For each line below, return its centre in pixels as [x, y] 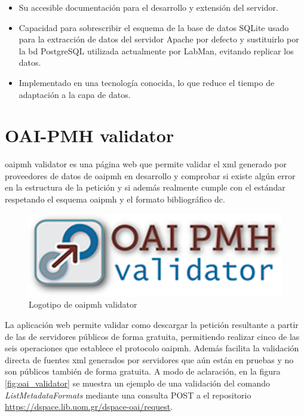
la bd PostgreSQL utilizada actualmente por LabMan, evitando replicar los [156, 50]
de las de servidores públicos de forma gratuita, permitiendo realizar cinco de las [152, 336]
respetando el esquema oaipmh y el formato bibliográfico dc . [115, 199]
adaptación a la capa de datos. [75, 94]
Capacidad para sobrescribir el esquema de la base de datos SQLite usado [154, 27]
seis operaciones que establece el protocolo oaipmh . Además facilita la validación [152, 348]
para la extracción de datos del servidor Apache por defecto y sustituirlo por [159, 39]
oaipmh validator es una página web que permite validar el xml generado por [146, 164]
